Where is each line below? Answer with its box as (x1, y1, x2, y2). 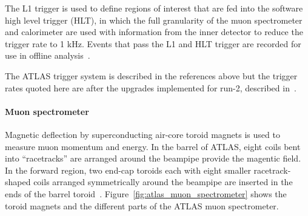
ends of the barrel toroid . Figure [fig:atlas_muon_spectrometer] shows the (5, 187, 287, 200)
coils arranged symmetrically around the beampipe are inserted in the (33, 175, 293, 188)
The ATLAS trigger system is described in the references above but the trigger (5, 69, 298, 82)
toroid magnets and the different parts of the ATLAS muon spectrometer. (5, 199, 279, 212)
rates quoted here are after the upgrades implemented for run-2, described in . (5, 81, 296, 94)
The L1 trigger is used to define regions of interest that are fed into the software (5, 2, 303, 14)
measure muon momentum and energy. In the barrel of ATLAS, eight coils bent (5, 140, 301, 152)
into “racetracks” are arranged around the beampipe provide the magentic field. (5, 152, 301, 165)
